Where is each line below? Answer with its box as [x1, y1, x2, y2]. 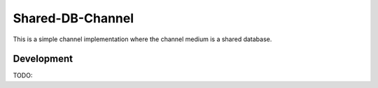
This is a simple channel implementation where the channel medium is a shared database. [13, 35, 272, 43]
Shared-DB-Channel [13, 10, 134, 26]
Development [13, 53, 73, 65]
